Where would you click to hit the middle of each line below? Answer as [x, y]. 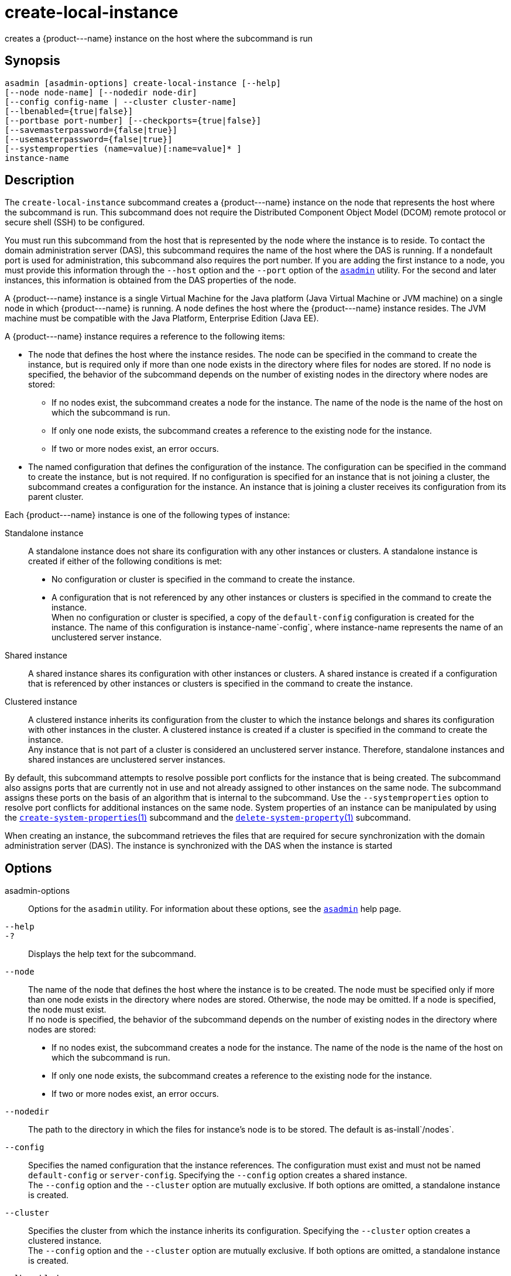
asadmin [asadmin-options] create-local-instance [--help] [143, 83]
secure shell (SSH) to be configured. [75, 222]
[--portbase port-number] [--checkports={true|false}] [133, 120]
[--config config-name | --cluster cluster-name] [121, 102]
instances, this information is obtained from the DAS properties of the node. [151, 280]
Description [40, 180]
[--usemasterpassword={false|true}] [89, 139]
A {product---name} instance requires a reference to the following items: [145, 337]
